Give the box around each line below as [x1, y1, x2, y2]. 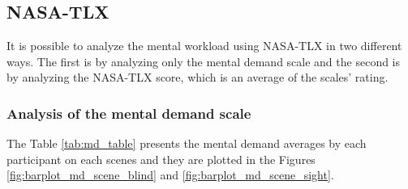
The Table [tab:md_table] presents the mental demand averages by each [6, 135, 367, 152]
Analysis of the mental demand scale [6, 103, 251, 123]
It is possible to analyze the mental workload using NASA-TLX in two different [6, 37, 402, 54]
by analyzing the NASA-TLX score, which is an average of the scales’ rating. [6, 69, 389, 86]
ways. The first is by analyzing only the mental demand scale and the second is [6, 52, 401, 69]
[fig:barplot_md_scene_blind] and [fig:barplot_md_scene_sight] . [6, 166, 334, 183]
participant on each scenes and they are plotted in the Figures [6, 150, 316, 167]
